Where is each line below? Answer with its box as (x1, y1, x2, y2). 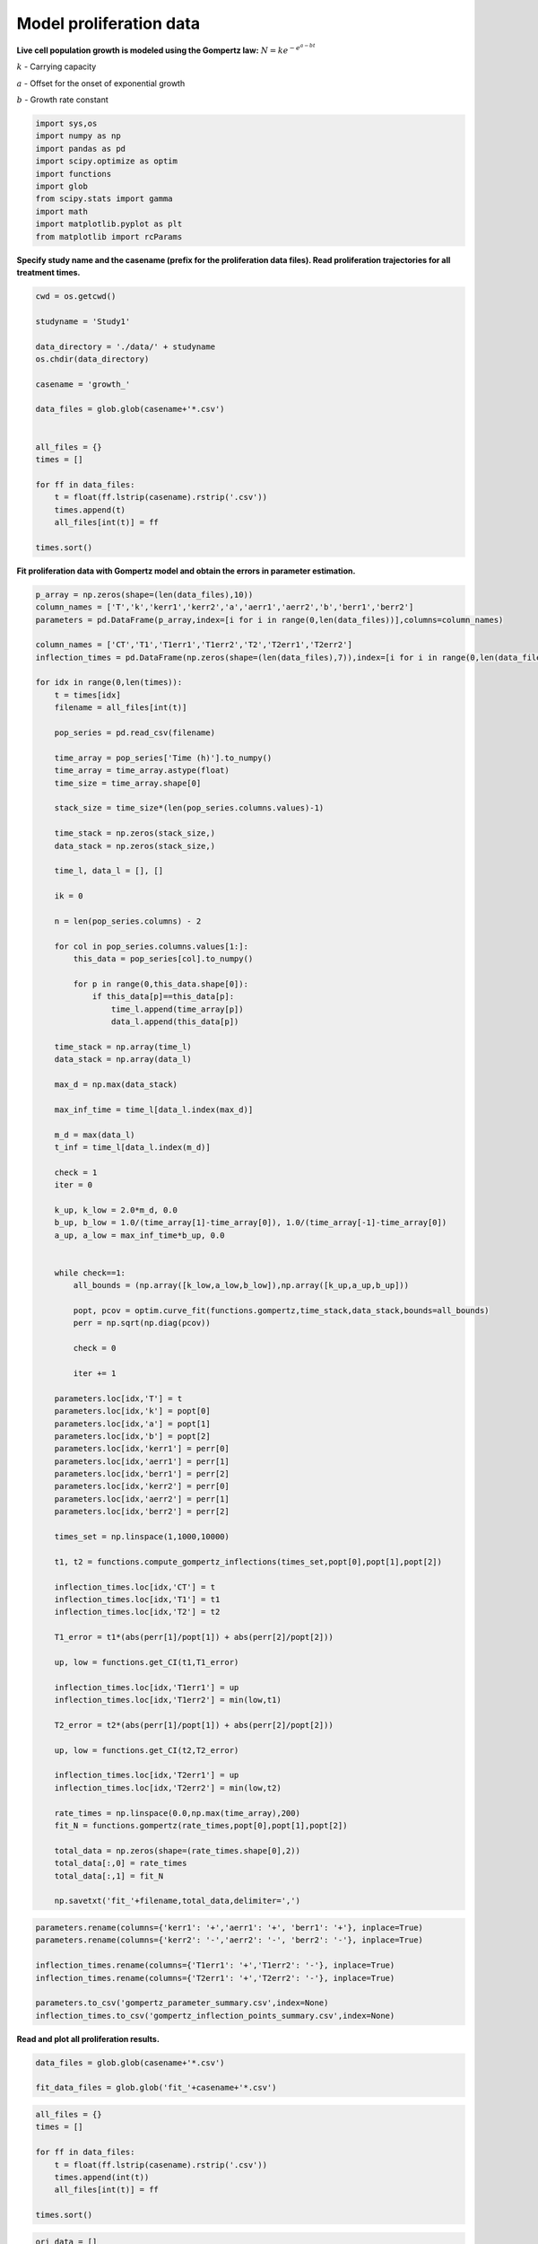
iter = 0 (54, 1180, 93, 1190)
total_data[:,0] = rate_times (54, 1858, 187, 1869)
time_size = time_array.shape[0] (54, 777, 202, 788)
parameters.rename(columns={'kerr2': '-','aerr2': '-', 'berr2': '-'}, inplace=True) (35, 1935, 423, 1945)
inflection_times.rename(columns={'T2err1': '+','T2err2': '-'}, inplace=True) (35, 1973, 395, 1983)
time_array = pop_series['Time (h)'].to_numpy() (54, 752, 273, 763)
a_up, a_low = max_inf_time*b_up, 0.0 (54, 1230, 225, 1240)
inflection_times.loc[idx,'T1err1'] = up (54, 1682, 239, 1692)
